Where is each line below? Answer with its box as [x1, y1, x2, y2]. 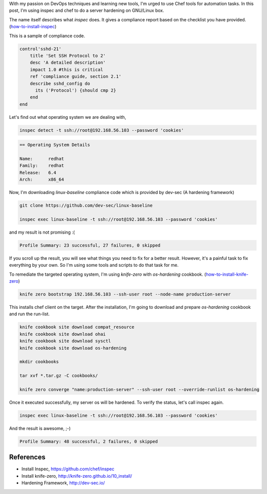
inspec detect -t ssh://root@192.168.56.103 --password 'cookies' [19, 127, 184, 133]
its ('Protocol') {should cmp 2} [35, 87, 116, 93]
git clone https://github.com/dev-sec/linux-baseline [19, 203, 153, 208]
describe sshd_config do [30, 81, 90, 86]
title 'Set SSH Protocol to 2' [30, 52, 106, 58]
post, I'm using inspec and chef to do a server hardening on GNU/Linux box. [9, 7, 164, 13]
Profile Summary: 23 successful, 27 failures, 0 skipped [19, 243, 161, 248]
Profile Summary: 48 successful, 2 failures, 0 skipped [19, 439, 158, 444]
